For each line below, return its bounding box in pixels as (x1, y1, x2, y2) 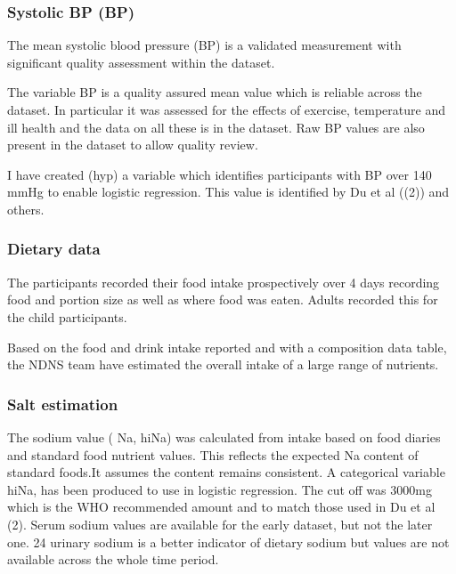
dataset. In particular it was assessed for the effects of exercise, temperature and (7, 101, 445, 118)
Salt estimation (7, 392, 118, 415)
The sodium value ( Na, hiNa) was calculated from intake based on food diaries (7, 427, 441, 446)
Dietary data (7, 238, 101, 260)
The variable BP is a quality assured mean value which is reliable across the (7, 83, 422, 101)
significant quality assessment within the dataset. (7, 53, 275, 71)
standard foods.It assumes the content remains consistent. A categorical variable (7, 463, 445, 481)
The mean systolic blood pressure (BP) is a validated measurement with (7, 36, 402, 54)
